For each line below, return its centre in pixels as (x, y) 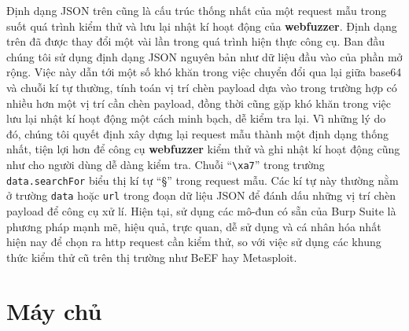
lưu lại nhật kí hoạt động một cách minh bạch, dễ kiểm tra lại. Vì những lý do (196, 118)
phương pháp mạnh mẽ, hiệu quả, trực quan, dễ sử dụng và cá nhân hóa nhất (194, 226)
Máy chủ (54, 311)
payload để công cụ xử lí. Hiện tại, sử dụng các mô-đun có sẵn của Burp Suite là (201, 210)
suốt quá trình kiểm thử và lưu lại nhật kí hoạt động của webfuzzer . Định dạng (202, 26)
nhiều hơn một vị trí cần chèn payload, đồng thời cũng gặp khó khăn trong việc (199, 103)
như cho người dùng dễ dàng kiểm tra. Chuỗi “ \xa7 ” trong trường (166, 164)
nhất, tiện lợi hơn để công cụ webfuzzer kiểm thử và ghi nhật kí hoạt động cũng (203, 149)
